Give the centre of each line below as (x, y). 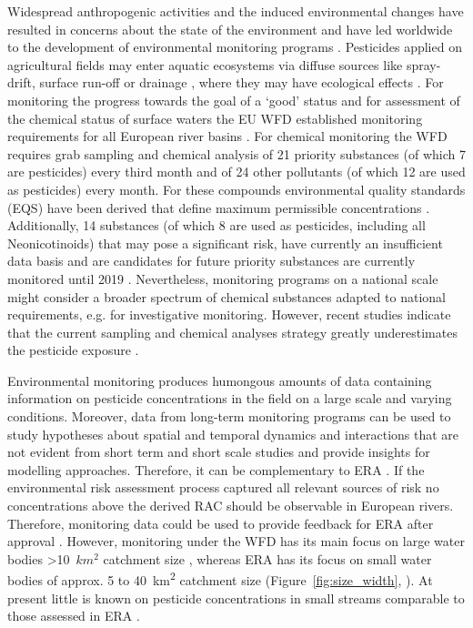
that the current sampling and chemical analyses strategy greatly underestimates (232, 332)
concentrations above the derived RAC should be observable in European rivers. (231, 506)
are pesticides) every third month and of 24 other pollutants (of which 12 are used (236, 172)
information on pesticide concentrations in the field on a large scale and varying (230, 398)
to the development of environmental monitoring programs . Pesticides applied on (235, 47)
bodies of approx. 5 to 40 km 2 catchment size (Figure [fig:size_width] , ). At (220, 579)
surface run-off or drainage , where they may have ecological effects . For (242, 82)
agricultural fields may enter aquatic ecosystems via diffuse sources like (205, 64)
